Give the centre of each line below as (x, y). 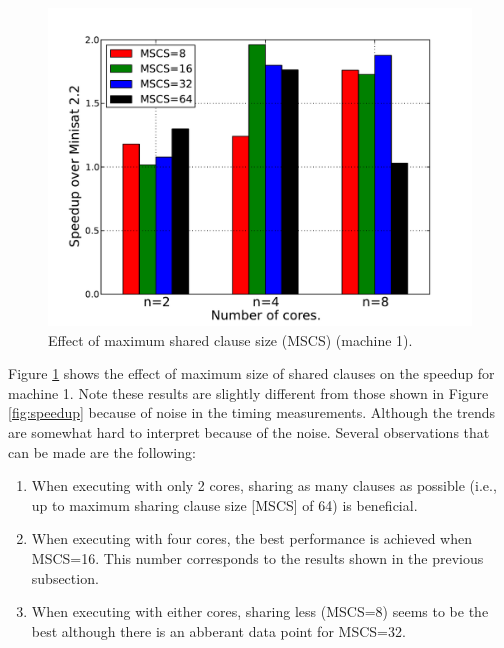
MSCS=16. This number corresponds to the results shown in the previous (257, 557)
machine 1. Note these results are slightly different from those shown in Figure (248, 392)
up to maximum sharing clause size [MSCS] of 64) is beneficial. (224, 504)
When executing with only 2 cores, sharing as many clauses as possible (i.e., (264, 485)
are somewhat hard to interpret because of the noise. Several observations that (249, 431)
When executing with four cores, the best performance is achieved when (251, 538)
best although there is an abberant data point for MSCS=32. (218, 630)
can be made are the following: (102, 451)
